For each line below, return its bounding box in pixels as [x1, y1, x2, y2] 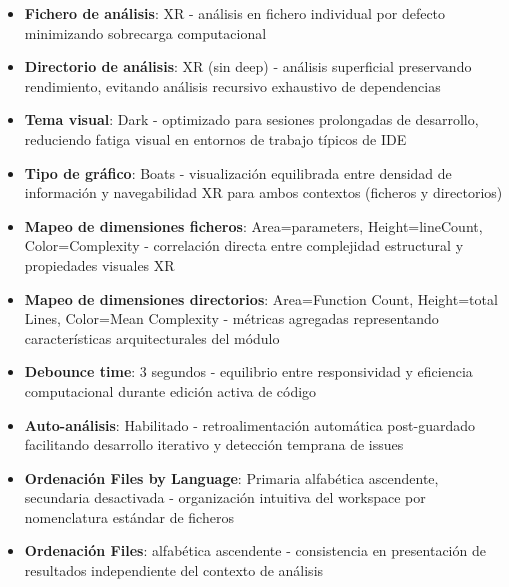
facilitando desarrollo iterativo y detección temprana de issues [24, 434, 404, 455]
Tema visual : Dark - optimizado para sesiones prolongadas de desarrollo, [24, 109, 479, 130]
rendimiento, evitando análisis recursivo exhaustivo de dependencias [24, 75, 441, 96]
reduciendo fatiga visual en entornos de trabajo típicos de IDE [24, 128, 407, 149]
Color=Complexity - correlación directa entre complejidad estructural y [24, 235, 464, 256]
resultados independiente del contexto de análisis [24, 560, 324, 581]
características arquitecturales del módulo [24, 327, 280, 348]
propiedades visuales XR [24, 254, 175, 275]
